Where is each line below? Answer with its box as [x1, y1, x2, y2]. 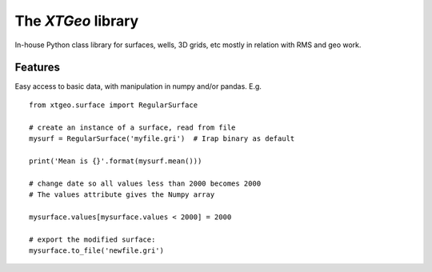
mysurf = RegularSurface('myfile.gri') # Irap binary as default [29, 134, 295, 143]
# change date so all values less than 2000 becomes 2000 [29, 178, 262, 188]
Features [14, 61, 60, 74]
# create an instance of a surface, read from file [29, 122, 236, 132]
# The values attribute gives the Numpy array [29, 190, 215, 199]
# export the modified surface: [29, 234, 156, 244]
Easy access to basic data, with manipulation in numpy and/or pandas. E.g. [14, 82, 262, 91]
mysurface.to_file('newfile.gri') [29, 246, 164, 255]
